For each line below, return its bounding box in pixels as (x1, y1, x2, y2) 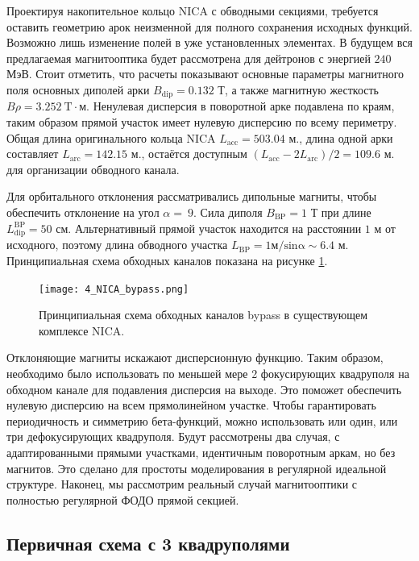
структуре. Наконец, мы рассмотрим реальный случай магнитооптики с (6, 476, 358, 492)
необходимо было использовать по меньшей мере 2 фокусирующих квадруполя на (6, 364, 409, 381)
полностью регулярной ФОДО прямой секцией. (6, 491, 239, 508)
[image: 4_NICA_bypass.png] (39, 283, 189, 295)
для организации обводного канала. (6, 160, 180, 177)
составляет (6, 145, 59, 162)
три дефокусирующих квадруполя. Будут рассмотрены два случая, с (6, 428, 340, 445)
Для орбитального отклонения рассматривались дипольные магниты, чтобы (6, 188, 377, 205)
